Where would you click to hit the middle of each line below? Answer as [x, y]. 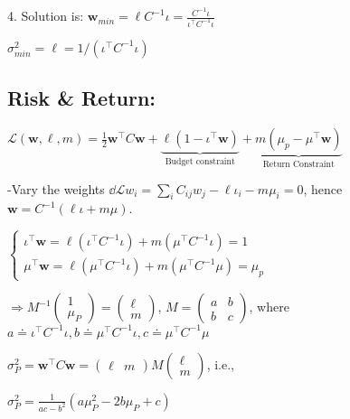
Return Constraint [298, 165]
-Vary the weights [56, 188]
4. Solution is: [46, 16]
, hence [323, 188]
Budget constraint [200, 162]
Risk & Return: [82, 98]
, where [269, 307]
